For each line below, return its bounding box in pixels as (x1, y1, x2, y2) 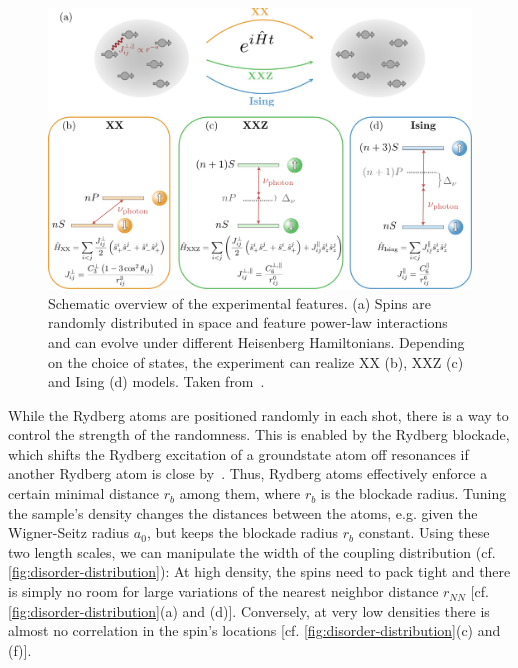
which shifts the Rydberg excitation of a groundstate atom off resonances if (8, 443, 469, 464)
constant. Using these (358, 522, 490, 543)
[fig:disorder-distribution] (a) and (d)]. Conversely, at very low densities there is (8, 600, 490, 621)
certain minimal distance (8, 483, 160, 504)
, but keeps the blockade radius (146, 522, 339, 543)
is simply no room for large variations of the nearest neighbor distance (8, 581, 439, 602)
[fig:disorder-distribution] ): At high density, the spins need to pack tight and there (8, 561, 511, 582)
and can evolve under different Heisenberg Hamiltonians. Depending (48, 331, 465, 352)
